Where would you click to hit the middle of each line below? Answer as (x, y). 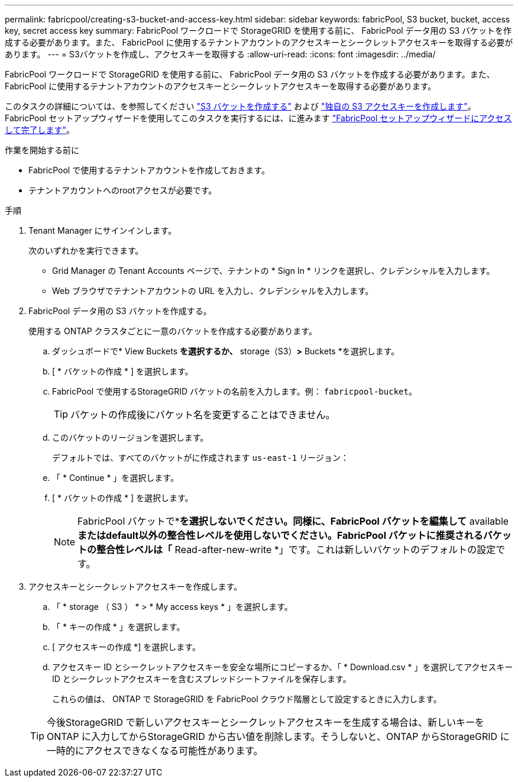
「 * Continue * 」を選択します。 (115, 478)
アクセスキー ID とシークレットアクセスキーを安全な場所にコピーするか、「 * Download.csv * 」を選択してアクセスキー (283, 667)
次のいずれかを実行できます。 (86, 251)
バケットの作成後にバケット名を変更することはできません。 (203, 415)
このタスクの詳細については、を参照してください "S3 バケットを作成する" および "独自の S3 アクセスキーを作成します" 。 (240, 106)
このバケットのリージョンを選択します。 (130, 437)
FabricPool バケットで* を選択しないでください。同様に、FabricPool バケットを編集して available (293, 521)
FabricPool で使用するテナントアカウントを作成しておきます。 (149, 170)
